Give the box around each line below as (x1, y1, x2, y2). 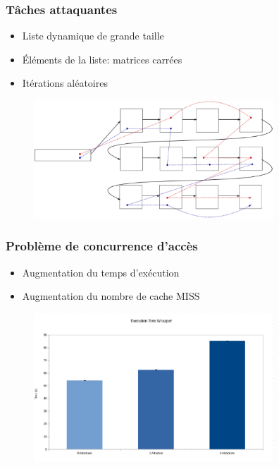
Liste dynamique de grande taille (22, 28, 164, 43)
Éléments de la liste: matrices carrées (22, 51, 182, 66)
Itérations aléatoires (22, 75, 108, 90)
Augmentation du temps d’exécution (22, 265, 180, 279)
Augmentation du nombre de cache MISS (22, 289, 200, 303)
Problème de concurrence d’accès (6, 237, 198, 255)
